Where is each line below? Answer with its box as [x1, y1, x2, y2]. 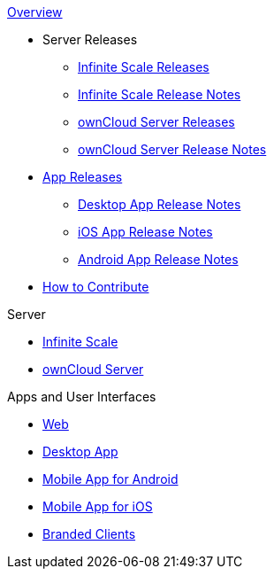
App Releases [42, 169, 123, 184]
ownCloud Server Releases [78, 114, 235, 129]
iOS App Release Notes [78, 224, 213, 239]
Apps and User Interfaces [7, 389, 156, 404]
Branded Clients [42, 526, 136, 541]
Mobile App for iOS [42, 499, 153, 514]
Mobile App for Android [42, 471, 179, 486]
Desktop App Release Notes [78, 197, 241, 212]
